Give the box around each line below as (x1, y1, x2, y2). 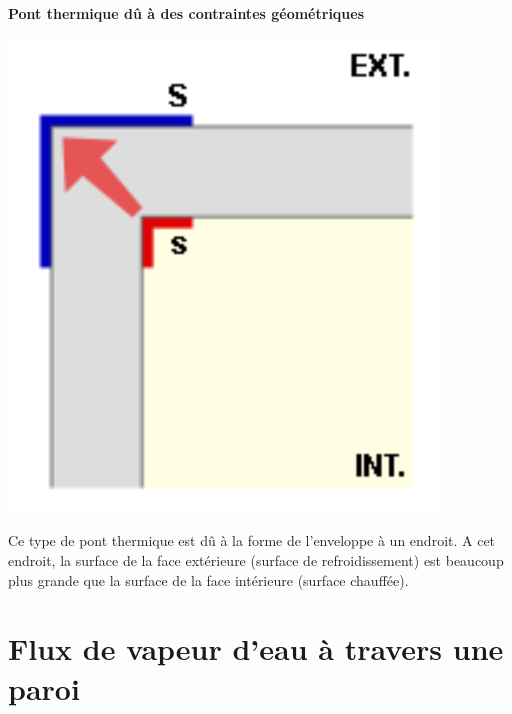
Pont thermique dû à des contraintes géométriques (8, 2, 365, 23)
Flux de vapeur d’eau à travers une (8, 628, 504, 669)
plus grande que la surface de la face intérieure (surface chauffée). (8, 569, 409, 590)
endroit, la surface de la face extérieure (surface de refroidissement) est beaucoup (8, 549, 504, 570)
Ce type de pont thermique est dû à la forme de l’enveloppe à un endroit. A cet (8, 530, 496, 551)
